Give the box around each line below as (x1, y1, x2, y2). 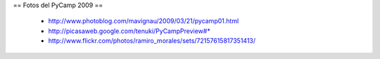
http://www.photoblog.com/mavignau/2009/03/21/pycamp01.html (48, 17, 239, 25)
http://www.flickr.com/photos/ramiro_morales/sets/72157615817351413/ (48, 37, 256, 45)
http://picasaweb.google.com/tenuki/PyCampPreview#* (48, 27, 210, 35)
